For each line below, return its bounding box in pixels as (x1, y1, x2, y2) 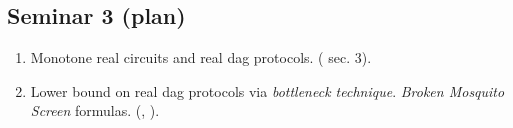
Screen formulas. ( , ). (30, 100, 160, 121)
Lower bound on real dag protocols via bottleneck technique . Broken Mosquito (30, 80, 505, 101)
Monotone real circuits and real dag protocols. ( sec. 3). (30, 47, 372, 68)
